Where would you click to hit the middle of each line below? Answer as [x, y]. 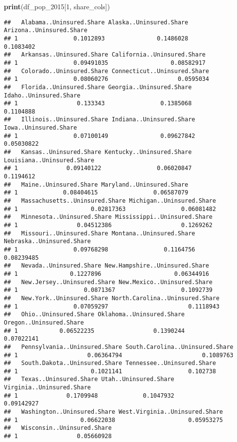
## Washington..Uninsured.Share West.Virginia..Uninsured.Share [114, 412]
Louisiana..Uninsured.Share [49, 160]
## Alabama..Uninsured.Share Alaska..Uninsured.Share [96, 22]
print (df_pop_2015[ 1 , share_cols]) [57, 6]
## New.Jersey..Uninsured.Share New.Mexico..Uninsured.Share [108, 282]
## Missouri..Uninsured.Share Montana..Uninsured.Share [100, 233]
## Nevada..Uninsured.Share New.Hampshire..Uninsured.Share [107, 266]
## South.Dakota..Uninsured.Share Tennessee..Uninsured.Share [110, 363]
